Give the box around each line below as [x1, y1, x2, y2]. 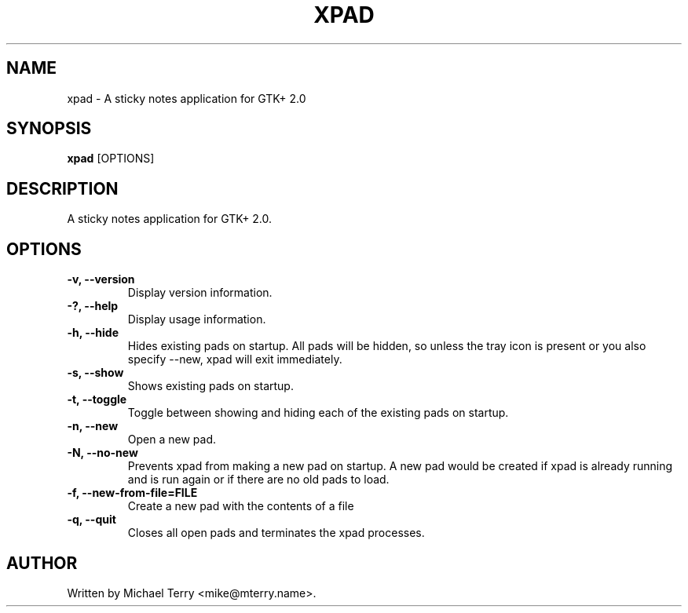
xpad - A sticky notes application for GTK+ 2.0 [67, 91, 306, 105]
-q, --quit [67, 513, 116, 527]
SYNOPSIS [6, 119, 92, 139]
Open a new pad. [127, 432, 216, 447]
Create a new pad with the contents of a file [127, 499, 354, 513]
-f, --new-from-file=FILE [67, 486, 198, 500]
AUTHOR [6, 553, 78, 573]
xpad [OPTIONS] [67, 151, 155, 166]
